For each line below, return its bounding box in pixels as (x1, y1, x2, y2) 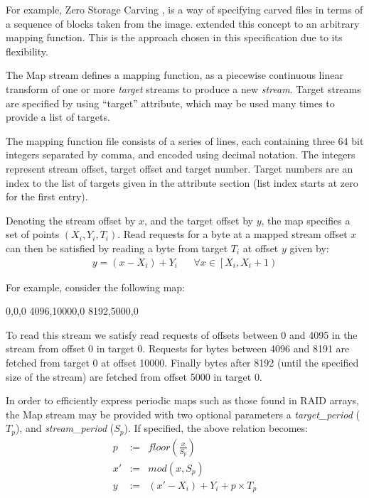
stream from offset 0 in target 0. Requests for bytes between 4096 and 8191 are (6, 341, 350, 356)
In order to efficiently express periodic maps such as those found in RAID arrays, (6, 393, 359, 408)
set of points (6, 227, 60, 242)
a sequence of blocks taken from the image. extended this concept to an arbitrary (6, 16, 360, 31)
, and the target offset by (144, 212, 253, 227)
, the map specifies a (261, 212, 351, 227)
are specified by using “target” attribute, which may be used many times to (6, 95, 335, 110)
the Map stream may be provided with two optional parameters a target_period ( (6, 406, 360, 421)
